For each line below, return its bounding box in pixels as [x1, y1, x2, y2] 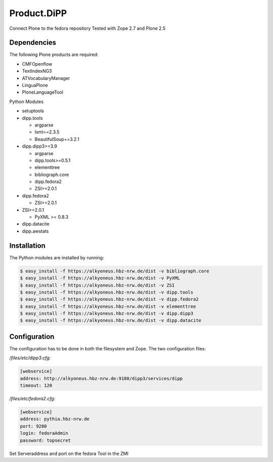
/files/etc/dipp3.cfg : [9, 355, 51, 361]
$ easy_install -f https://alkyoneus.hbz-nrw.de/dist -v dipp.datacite [20, 317, 202, 324]
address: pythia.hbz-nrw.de [20, 416, 89, 422]
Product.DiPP [9, 8, 67, 19]
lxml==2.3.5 [34, 129, 60, 135]
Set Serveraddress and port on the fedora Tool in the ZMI [9, 450, 129, 456]
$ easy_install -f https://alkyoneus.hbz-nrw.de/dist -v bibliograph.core [20, 268, 210, 274]
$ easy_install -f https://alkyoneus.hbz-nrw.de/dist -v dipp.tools [20, 289, 194, 295]
